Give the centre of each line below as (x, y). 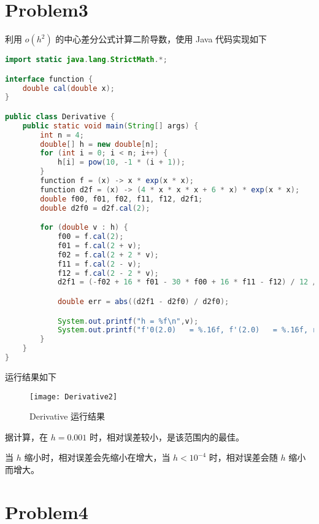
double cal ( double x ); (69, 88)
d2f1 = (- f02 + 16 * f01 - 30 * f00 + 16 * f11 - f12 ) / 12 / (187, 282)
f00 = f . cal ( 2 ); (90, 237)
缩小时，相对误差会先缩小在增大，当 (97, 457)
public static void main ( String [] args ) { (110, 126)
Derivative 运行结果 (67, 416)
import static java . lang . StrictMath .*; (86, 60)
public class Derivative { (60, 116)
